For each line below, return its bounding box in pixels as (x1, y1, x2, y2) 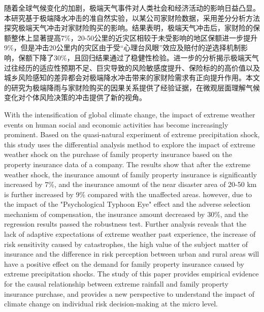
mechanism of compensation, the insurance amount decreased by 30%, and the (4, 208, 249, 219)
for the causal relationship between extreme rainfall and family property (4, 278, 228, 289)
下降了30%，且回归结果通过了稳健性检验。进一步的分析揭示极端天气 (32, 52, 259, 63)
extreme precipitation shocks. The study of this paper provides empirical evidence (4, 268, 259, 279)
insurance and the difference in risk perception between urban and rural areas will (4, 248, 259, 259)
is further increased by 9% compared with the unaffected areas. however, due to (4, 189, 252, 199)
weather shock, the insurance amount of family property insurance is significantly (4, 169, 257, 179)
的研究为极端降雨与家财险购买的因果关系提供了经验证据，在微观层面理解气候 (4, 82, 260, 92)
